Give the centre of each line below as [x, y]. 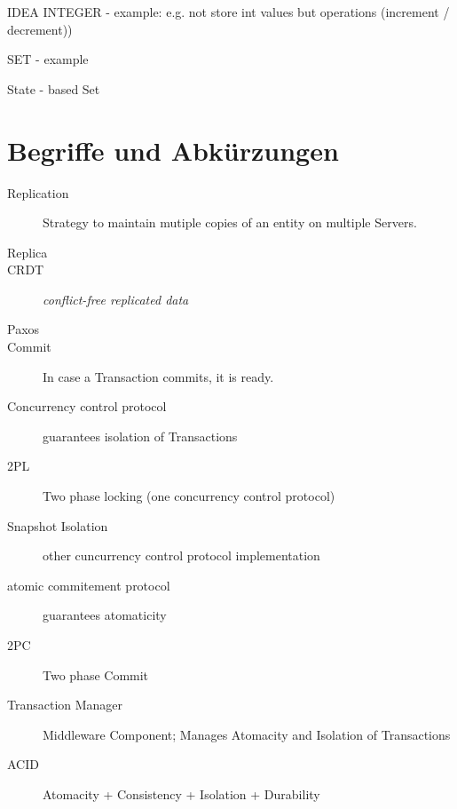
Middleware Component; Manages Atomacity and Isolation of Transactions [247, 734]
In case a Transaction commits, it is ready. [158, 376]
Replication [38, 192]
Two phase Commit [96, 674]
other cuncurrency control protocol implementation [181, 555]
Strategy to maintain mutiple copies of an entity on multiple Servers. [230, 222]
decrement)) [40, 29]
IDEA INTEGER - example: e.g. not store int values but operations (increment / [228, 12]
